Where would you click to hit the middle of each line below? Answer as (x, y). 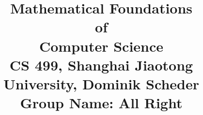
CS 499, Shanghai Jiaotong (101, 65)
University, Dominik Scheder (101, 83)
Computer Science (101, 46)
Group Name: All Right (101, 103)
